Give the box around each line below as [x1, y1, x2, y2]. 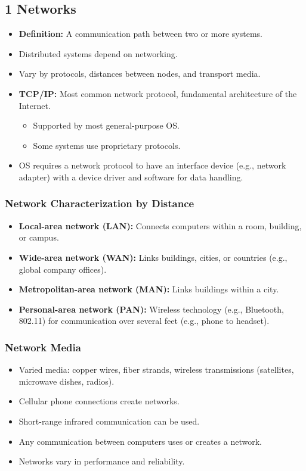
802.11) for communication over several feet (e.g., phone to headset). [18, 314, 270, 327]
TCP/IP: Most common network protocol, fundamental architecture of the [18, 87, 297, 99]
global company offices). [18, 263, 107, 275]
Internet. [18, 99, 51, 111]
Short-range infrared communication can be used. [18, 414, 200, 427]
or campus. [18, 231, 59, 244]
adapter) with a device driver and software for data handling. [18, 170, 243, 183]
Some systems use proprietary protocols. [33, 139, 181, 151]
